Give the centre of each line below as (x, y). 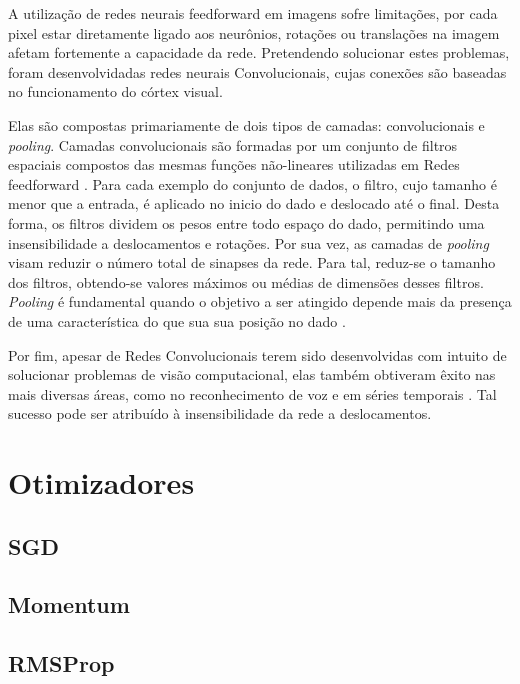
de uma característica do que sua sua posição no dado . (177, 320)
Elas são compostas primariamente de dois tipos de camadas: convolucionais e (246, 124)
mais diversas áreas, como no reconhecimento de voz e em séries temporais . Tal (252, 393)
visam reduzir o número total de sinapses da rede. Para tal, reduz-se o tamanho (252, 262)
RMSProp (61, 663)
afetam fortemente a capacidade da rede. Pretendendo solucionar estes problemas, (259, 52)
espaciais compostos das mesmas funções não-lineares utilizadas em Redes (234, 164)
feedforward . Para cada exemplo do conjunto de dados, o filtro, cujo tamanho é (252, 183)
